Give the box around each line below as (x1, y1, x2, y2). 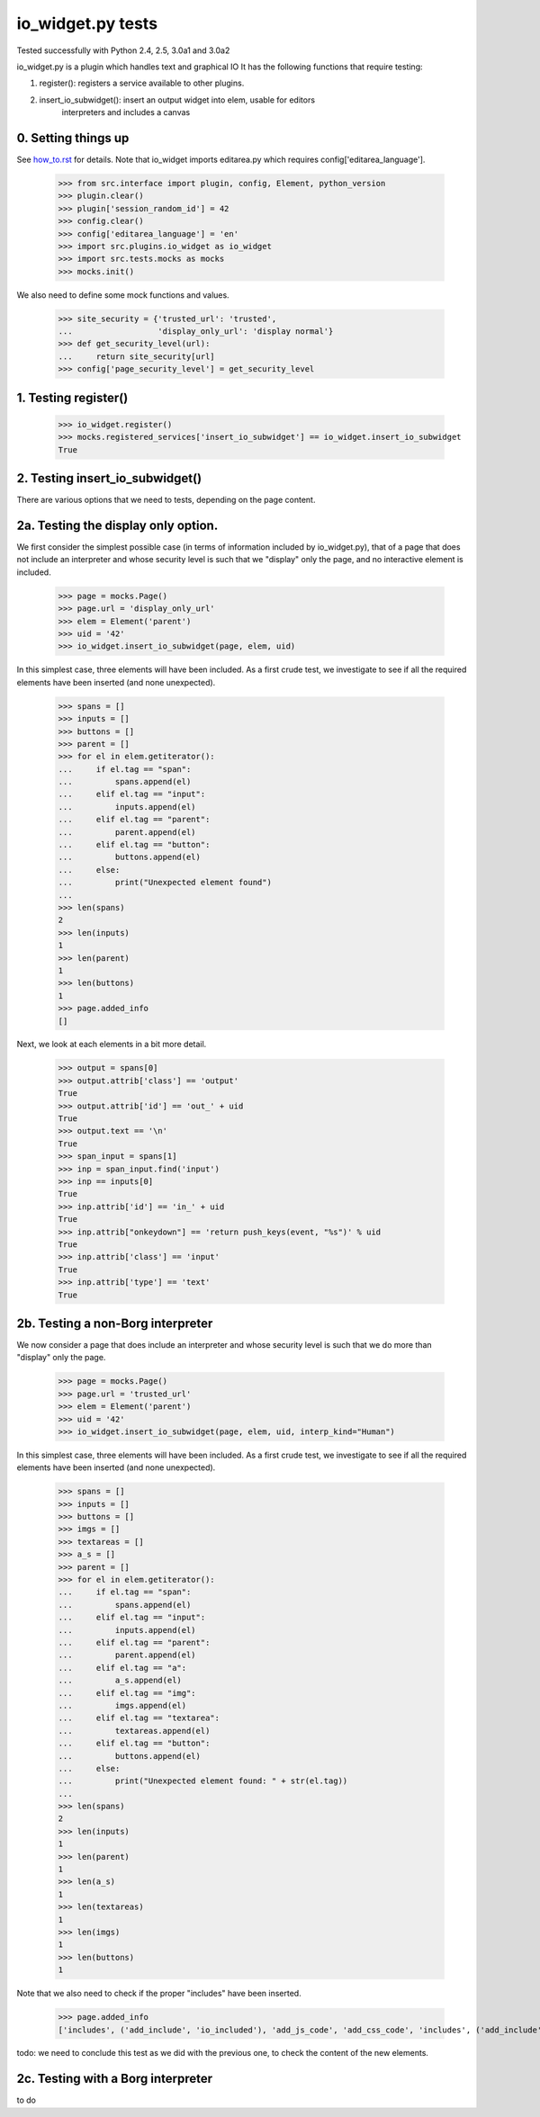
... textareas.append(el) (58, 1726, 211, 1736)
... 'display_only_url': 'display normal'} (58, 327, 334, 336)
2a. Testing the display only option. (16, 517, 219, 533)
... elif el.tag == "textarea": (58, 1713, 220, 1723)
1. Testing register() (16, 390, 129, 405)
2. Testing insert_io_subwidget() (16, 471, 202, 486)
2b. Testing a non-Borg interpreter (16, 1315, 213, 1331)
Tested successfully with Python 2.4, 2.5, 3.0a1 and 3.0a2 (16, 45, 230, 56)
